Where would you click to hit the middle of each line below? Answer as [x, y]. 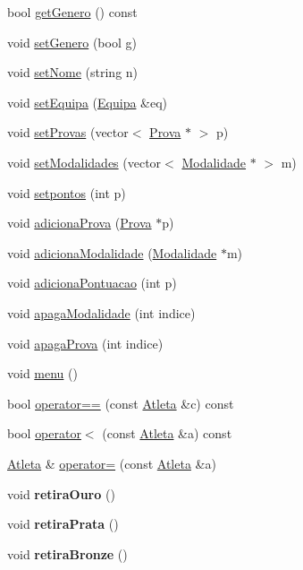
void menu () [42, 373]
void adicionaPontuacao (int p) [92, 283]
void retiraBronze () [67, 553]
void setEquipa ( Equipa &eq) [88, 102]
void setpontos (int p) [67, 192]
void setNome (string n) [73, 72]
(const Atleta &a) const [167, 433]
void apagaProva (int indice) [85, 343]
